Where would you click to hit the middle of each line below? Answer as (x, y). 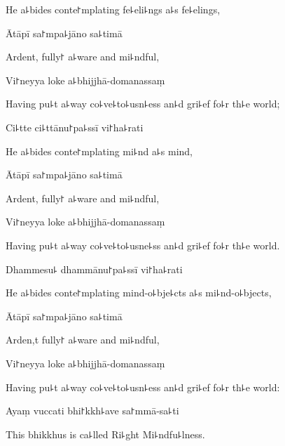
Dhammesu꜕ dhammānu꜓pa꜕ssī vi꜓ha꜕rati (94, 269)
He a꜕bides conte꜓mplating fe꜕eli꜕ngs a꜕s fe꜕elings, (113, 9)
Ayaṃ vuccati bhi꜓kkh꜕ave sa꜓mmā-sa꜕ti (92, 411)
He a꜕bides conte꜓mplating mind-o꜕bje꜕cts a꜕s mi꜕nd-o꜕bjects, (139, 293)
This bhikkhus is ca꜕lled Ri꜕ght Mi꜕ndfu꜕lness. (105, 434)
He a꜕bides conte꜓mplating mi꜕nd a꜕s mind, (99, 151)
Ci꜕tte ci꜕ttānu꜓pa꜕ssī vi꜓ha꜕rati (75, 127)
